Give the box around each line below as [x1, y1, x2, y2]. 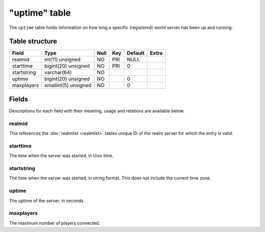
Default [127, 50, 145, 56]
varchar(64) [44, 69, 72, 76]
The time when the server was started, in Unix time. [9, 153, 114, 159]
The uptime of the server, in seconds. [9, 198, 85, 204]
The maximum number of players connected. [9, 220, 100, 226]
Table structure [9, 37, 57, 46]
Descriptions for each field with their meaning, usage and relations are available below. [9, 108, 185, 114]
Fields [9, 95, 28, 103]
